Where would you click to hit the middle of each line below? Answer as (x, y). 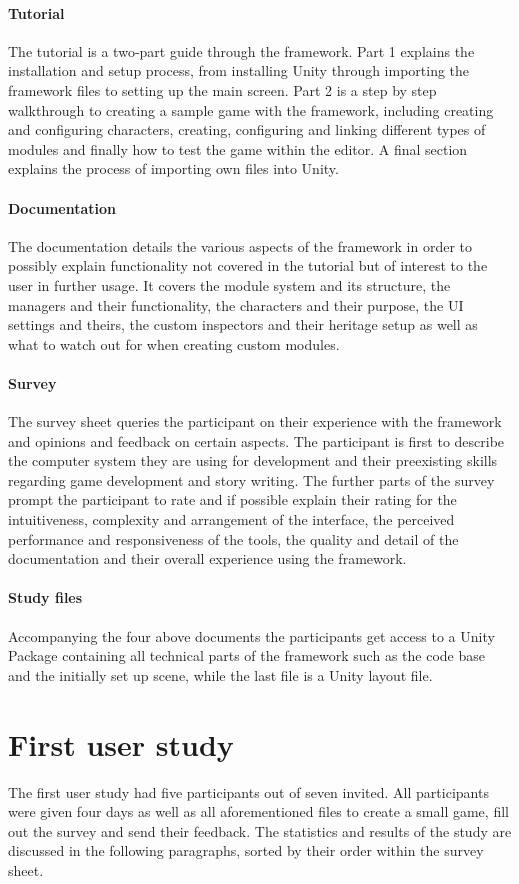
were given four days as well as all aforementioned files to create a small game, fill (258, 811)
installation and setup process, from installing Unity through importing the (239, 70)
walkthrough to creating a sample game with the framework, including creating (251, 109)
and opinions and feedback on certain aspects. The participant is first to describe (256, 440)
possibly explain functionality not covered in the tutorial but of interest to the (248, 265)
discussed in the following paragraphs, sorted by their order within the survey (246, 850)
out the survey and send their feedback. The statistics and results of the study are (260, 830)
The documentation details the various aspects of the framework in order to (240, 245)
